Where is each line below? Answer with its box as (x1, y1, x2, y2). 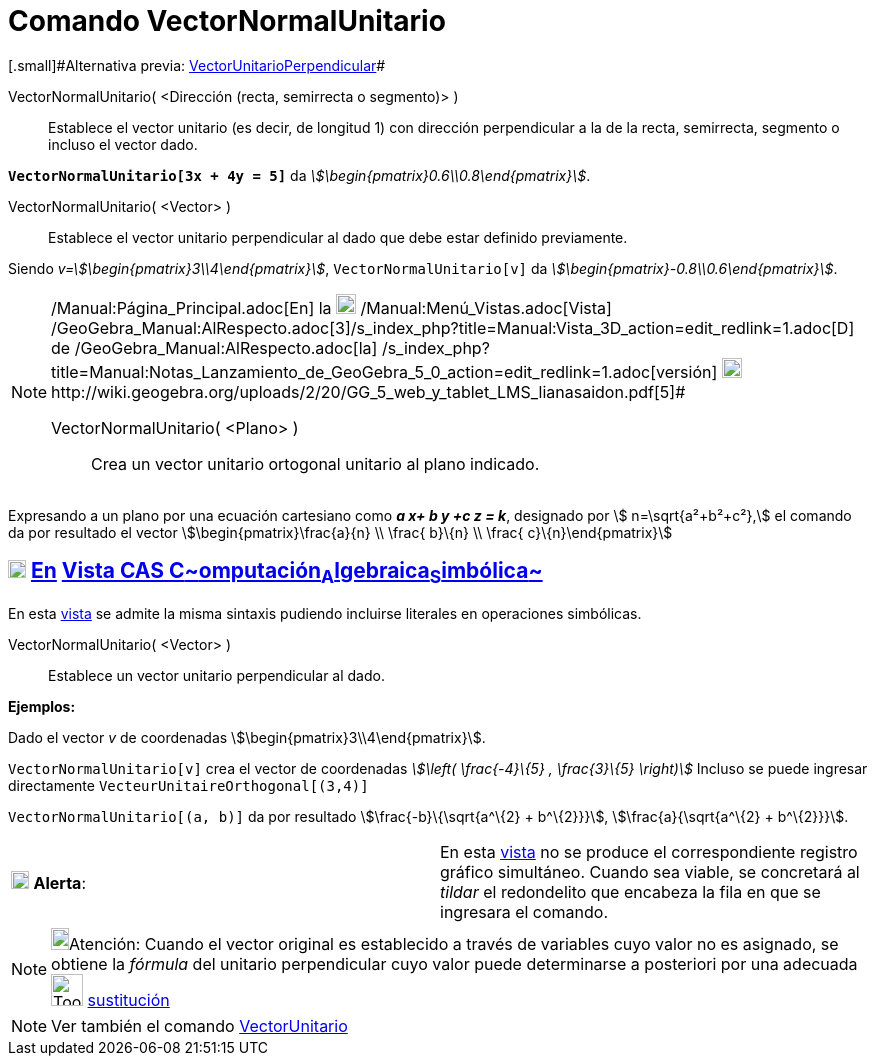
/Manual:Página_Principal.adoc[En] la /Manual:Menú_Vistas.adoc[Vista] (51, 297, 612, 318)
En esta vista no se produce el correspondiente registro (440, 841, 858, 862)
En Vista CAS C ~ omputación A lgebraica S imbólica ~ (30, 558, 543, 588)
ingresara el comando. (440, 901, 609, 922)
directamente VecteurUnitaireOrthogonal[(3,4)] (8, 776, 369, 794)
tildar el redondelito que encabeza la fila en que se (440, 881, 821, 902)
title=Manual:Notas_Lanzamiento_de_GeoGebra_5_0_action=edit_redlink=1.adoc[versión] (51, 361, 718, 382)
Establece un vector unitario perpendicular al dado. (48, 666, 385, 684)
